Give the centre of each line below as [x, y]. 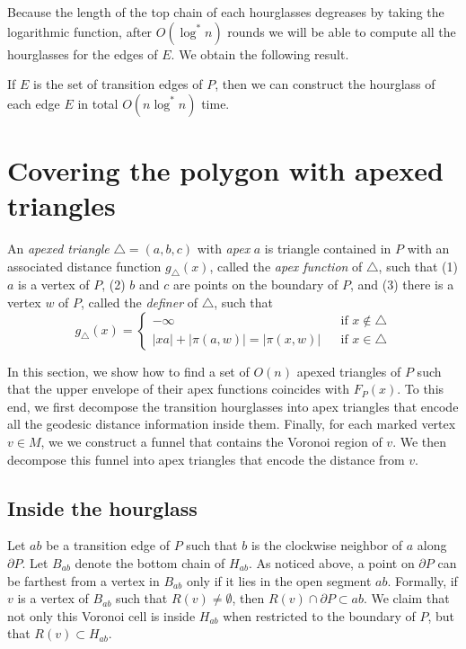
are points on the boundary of [255, 284]
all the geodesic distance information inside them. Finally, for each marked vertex [232, 424]
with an [428, 249]
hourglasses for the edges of [83, 53]
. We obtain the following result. [260, 53]
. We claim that [406, 598]
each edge [34, 103]
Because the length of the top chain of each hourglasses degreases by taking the [226, 12]
